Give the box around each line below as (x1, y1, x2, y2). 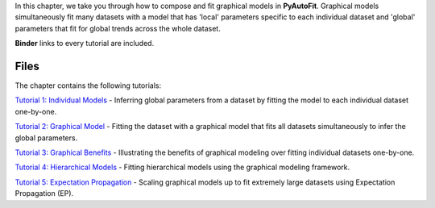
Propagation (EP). (14, 189, 74, 198)
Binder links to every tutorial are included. (14, 39, 155, 48)
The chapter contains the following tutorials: (14, 81, 161, 90)
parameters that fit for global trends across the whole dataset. (14, 23, 221, 33)
